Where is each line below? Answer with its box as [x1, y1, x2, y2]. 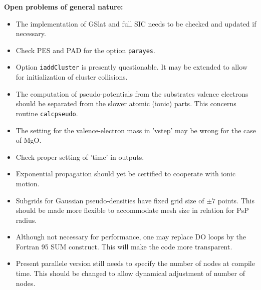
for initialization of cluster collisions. [16, 72, 128, 82]
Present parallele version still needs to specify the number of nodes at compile [16, 258, 255, 268]
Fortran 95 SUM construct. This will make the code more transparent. [16, 241, 232, 251]
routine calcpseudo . [16, 108, 78, 118]
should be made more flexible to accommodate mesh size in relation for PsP [16, 205, 249, 215]
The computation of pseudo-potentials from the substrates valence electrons [16, 88, 248, 99]
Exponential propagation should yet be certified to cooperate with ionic [16, 168, 236, 179]
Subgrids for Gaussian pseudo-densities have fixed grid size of [16, 195, 204, 205]
